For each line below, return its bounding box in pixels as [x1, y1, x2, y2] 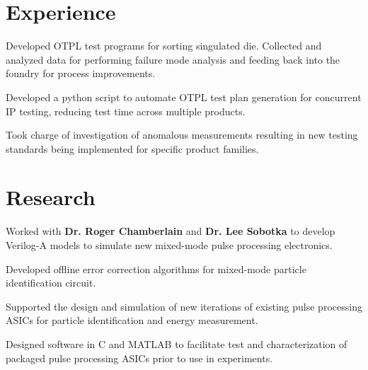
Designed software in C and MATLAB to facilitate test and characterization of [6, 336, 347, 351]
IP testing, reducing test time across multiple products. [6, 103, 246, 118]
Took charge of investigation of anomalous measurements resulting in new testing [6, 127, 358, 142]
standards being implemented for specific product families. [6, 141, 259, 156]
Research [6, 183, 96, 212]
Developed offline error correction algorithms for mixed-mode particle [6, 261, 306, 276]
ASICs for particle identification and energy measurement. [6, 313, 258, 328]
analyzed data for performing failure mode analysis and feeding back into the [6, 52, 340, 67]
